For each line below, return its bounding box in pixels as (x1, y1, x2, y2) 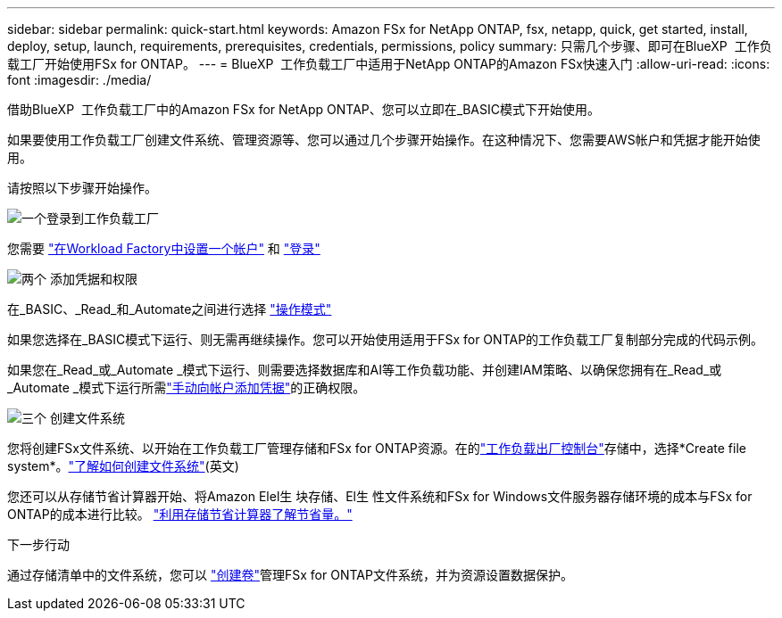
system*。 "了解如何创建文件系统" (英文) (7, 458, 239, 474)
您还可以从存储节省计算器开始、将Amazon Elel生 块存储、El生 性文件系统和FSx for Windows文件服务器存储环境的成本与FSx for (7, 489, 753, 504)
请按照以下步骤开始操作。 (7, 180, 157, 195)
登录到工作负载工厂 (46, 210, 159, 226)
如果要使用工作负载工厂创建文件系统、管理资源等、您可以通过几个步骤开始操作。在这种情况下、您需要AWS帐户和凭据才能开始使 (7, 132, 761, 147)
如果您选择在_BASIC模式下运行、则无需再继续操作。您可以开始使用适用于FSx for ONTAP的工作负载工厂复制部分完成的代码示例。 (7, 332, 764, 347)
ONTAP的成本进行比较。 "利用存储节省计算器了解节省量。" (7, 507, 353, 522)
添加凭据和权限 (49, 271, 137, 286)
